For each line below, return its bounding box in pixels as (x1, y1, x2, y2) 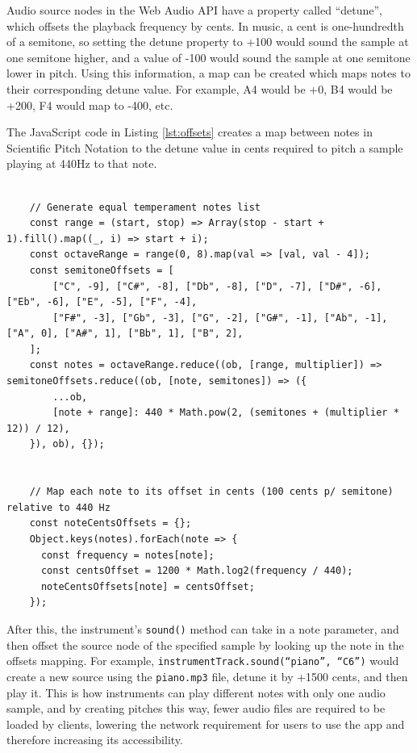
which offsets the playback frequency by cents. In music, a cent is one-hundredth (6, 17, 404, 34)
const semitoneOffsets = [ (29, 264, 174, 276)
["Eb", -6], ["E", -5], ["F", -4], (6, 296, 198, 308)
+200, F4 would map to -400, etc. (6, 96, 173, 113)
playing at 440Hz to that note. (6, 155, 157, 172)
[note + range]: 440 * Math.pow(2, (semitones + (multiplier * (52, 407, 399, 419)
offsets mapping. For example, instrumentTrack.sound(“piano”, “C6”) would (6, 652, 399, 669)
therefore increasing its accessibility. (6, 731, 183, 748)
